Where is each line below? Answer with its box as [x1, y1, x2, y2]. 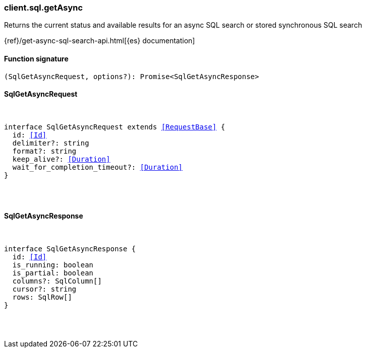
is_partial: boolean [12, 269, 94, 277]
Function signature [4, 54, 69, 63]
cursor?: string [12, 285, 77, 294]
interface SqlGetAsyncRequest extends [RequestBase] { [4, 122, 225, 131]
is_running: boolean [12, 261, 94, 269]
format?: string [12, 147, 77, 155]
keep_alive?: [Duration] [12, 155, 110, 163]
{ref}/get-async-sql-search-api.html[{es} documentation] [4, 36, 195, 45]
